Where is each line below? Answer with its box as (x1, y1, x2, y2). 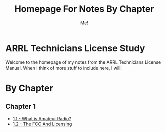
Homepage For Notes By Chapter (14, 3, 154, 15)
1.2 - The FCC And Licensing (12, 121, 72, 127)
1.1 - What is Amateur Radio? (12, 115, 71, 121)
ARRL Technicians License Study (5, 42, 145, 54)
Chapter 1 (5, 102, 36, 111)
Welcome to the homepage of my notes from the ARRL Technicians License (5, 59, 161, 65)
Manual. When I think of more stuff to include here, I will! (5, 64, 122, 71)
